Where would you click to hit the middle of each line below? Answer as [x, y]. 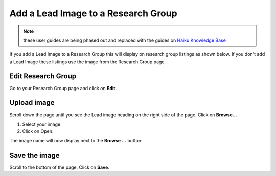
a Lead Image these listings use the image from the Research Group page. [88, 62]
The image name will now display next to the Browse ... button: [76, 140]
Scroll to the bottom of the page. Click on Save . [60, 167]
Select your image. [42, 124]
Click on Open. [38, 131]
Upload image [32, 102]
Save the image [34, 155]
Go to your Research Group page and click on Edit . [63, 88]
